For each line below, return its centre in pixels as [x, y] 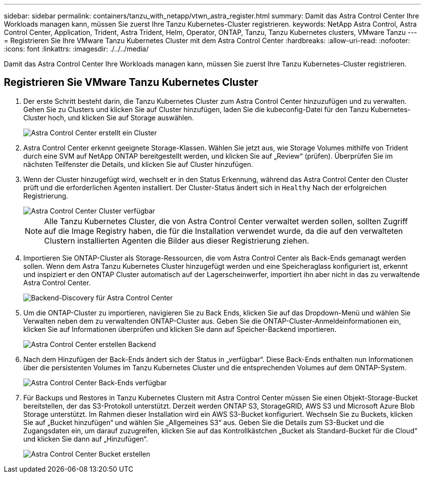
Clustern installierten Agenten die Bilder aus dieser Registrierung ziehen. [177, 240]
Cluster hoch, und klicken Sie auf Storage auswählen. [109, 117]
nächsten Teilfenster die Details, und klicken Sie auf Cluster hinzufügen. [138, 164]
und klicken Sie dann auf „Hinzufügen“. [86, 439]
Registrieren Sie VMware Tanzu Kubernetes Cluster [131, 82]
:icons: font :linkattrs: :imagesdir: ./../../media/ [76, 49]
